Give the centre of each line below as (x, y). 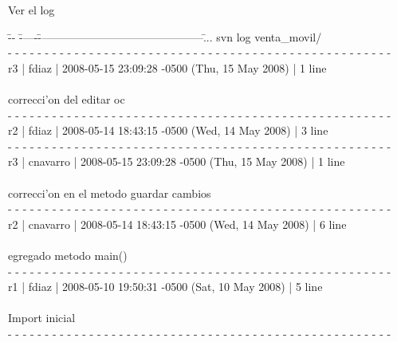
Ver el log (31, 10)
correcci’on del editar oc (67, 98)
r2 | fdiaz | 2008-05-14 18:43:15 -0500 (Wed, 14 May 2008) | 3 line (168, 130)
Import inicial (42, 318)
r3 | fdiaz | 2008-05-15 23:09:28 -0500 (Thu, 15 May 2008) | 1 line (167, 67)
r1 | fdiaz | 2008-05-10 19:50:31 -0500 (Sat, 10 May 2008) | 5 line (165, 287)
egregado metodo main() (68, 255)
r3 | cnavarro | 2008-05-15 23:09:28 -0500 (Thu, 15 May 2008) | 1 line (177, 161)
